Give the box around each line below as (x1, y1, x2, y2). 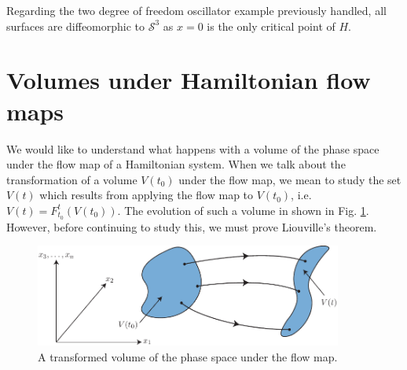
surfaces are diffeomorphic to (6, 17, 145, 34)
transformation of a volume (6, 171, 137, 187)
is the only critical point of (207, 17, 335, 34)
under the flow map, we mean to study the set (178, 171, 401, 187)
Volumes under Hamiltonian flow (6, 64, 371, 96)
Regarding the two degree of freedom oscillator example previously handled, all (6, 2, 387, 18)
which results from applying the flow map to (39, 187, 254, 203)
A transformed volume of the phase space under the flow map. (38, 348, 338, 364)
